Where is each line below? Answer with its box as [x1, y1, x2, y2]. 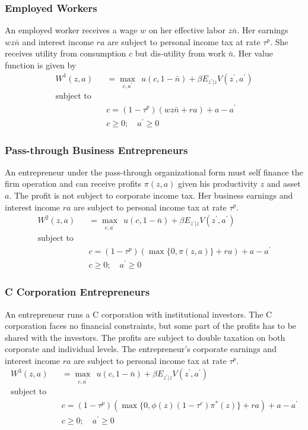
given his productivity [178, 177, 258, 190]
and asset [266, 177, 301, 190]
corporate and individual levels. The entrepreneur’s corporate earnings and [5, 343, 277, 355]
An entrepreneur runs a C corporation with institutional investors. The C [5, 307, 272, 320]
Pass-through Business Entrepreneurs [5, 142, 188, 157]
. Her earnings [237, 24, 288, 36]
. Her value [233, 47, 274, 59]
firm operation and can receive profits [5, 177, 142, 190]
